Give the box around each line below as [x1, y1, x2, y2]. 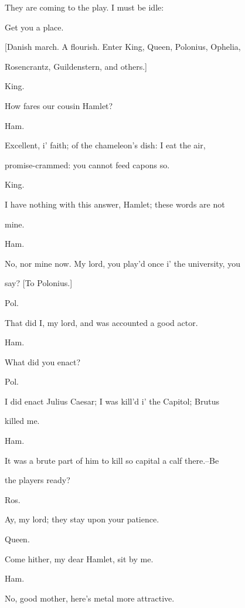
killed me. [5, 415, 40, 427]
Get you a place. [5, 21, 64, 33]
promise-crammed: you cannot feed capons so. [5, 158, 170, 171]
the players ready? [5, 474, 70, 486]
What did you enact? [5, 355, 81, 368]
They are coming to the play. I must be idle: [5, 1, 164, 13]
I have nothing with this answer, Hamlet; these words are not [5, 198, 225, 210]
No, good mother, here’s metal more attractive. [5, 592, 175, 604]
